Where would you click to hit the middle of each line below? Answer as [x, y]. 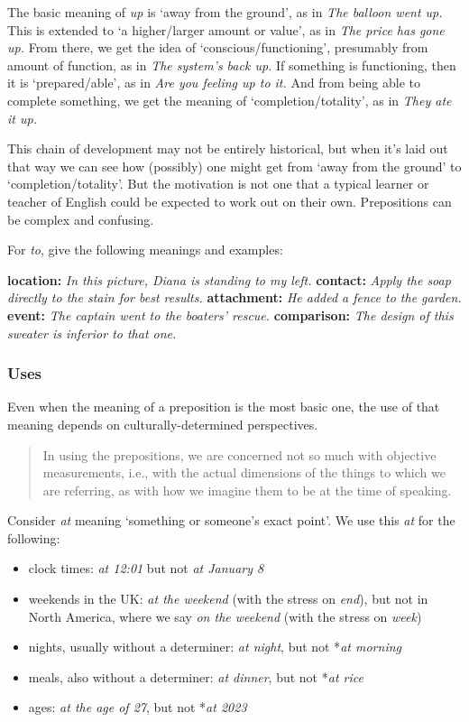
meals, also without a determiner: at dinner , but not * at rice [196, 676]
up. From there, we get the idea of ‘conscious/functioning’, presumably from [218, 47]
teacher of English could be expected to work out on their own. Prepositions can [230, 201]
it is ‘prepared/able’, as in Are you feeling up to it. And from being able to [214, 83]
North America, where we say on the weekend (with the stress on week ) [225, 616]
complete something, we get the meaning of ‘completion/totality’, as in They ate [230, 100]
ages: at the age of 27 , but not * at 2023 [138, 707]
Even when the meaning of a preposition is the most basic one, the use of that [224, 407]
